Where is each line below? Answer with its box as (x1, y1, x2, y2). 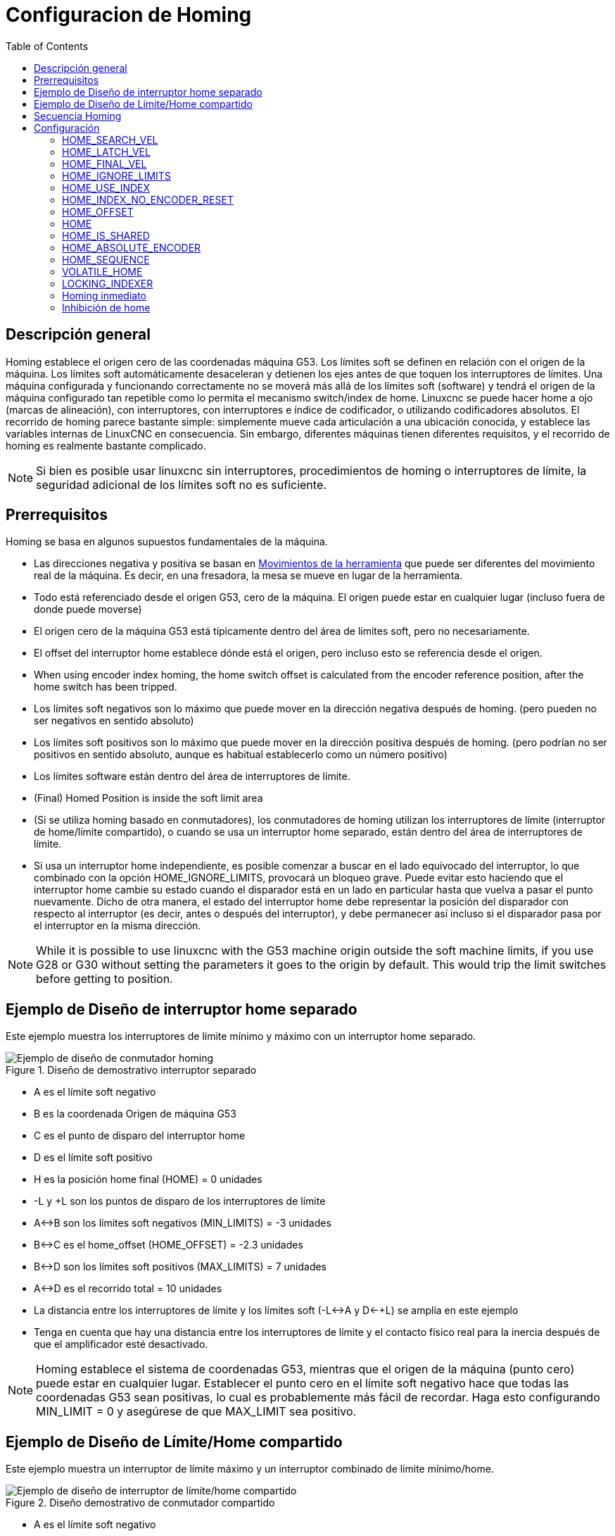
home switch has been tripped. (34, 681, 177, 693)
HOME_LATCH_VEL (62, 145, 151, 158)
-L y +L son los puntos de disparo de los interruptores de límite (34, 1195, 326, 1208)
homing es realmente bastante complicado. (6, 439, 206, 452)
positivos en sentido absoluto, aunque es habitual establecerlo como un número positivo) (34, 748, 448, 761)
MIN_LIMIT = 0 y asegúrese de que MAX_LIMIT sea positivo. (36, 1404, 357, 1419)
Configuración (34, 121, 100, 134)
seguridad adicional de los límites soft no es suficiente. (36, 477, 326, 492)
